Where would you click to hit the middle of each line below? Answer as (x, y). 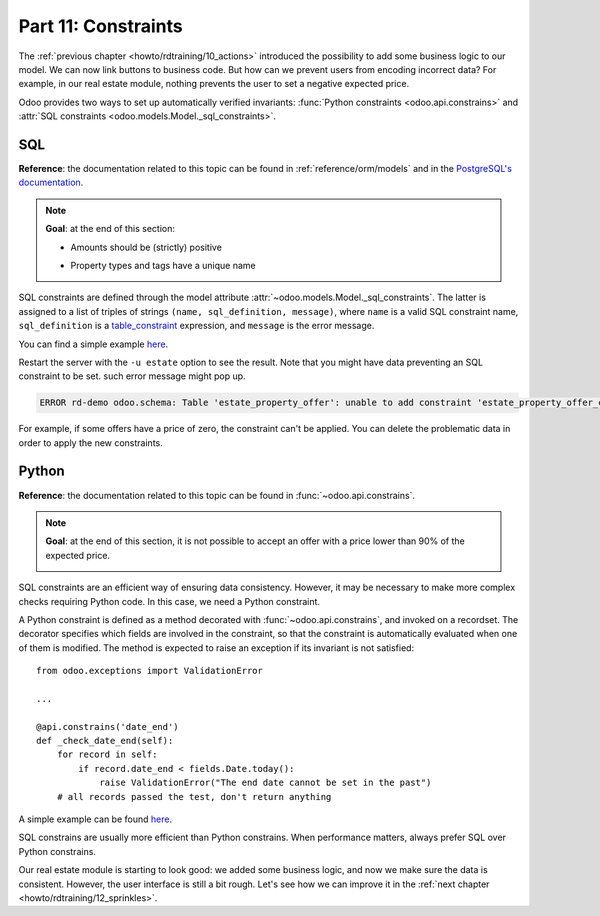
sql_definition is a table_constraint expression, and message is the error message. (196, 326)
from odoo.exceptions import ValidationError (150, 671)
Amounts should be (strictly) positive (146, 247)
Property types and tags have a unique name (163, 265)
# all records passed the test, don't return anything (194, 796)
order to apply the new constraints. (91, 442)
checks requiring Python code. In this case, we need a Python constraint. (169, 601)
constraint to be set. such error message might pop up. (132, 376)
